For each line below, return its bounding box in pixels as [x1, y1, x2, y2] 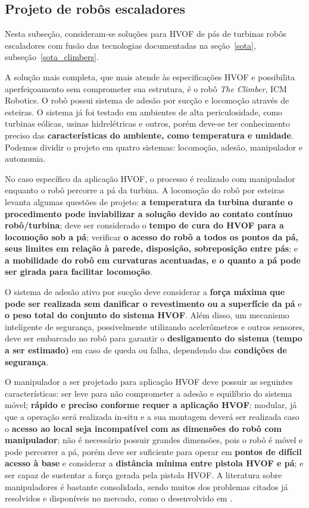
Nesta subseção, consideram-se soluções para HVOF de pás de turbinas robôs [5, 27, 286, 40]
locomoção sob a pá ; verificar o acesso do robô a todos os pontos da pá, [5, 230, 298, 243]
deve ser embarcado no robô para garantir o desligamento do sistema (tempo [5, 332, 302, 344]
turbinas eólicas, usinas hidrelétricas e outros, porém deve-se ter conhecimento [5, 117, 291, 130]
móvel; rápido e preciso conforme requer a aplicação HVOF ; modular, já [5, 399, 297, 411]
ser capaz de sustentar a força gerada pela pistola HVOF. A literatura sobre [5, 468, 282, 481]
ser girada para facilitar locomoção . [5, 265, 152, 278]
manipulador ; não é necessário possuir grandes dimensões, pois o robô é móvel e [5, 434, 303, 446]
